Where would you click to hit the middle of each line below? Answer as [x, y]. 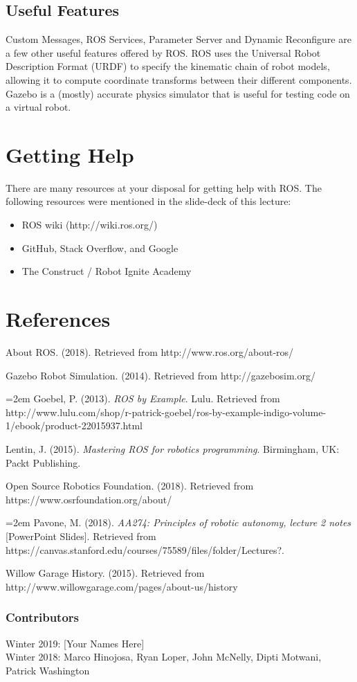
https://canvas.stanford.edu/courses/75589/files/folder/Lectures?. [145, 549]
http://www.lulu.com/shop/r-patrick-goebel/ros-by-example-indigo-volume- [166, 412]
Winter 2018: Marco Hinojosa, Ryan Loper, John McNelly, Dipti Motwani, [164, 657]
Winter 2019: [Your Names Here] [75, 643]
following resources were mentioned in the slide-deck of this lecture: [148, 201]
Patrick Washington [48, 670]
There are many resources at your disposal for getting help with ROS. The [164, 187]
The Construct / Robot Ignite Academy [107, 271]
